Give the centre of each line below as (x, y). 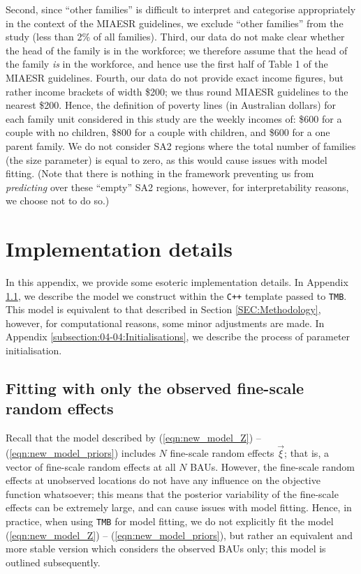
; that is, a (307, 453)
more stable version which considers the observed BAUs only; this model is (166, 549)
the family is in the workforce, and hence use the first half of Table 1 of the (167, 64)
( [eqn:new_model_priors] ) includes (81, 453)
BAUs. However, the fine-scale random (272, 466)
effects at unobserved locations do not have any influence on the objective (163, 480)
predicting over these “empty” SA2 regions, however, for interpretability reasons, (177, 187)
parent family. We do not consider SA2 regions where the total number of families (181, 145)
